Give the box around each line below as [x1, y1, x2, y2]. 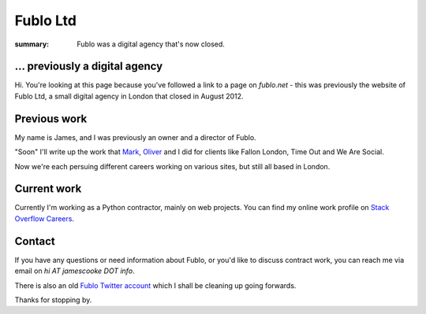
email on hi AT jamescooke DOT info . [14, 266, 135, 275]
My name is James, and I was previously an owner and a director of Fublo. [14, 132, 256, 142]
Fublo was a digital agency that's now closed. [77, 39, 225, 49]
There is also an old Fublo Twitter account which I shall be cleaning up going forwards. [14, 280, 297, 290]
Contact [14, 235, 55, 248]
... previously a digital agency [14, 60, 163, 73]
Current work [14, 182, 82, 196]
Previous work [14, 112, 88, 125]
